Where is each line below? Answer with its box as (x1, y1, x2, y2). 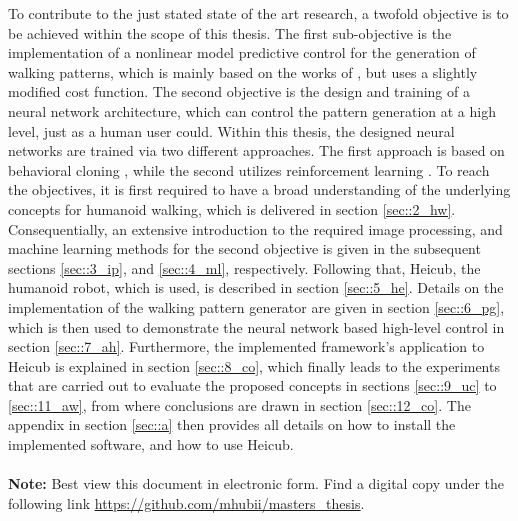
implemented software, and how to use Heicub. (8, 434, 294, 455)
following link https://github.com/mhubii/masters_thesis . (8, 492, 365, 513)
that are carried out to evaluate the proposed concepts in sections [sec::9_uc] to (8, 375, 497, 396)
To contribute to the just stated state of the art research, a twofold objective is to (8, 3, 509, 23)
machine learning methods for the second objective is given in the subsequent (8, 238, 481, 259)
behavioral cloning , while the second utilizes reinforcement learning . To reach (8, 159, 490, 180)
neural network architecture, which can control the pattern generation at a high (8, 100, 496, 121)
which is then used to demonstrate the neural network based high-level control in (8, 316, 505, 337)
